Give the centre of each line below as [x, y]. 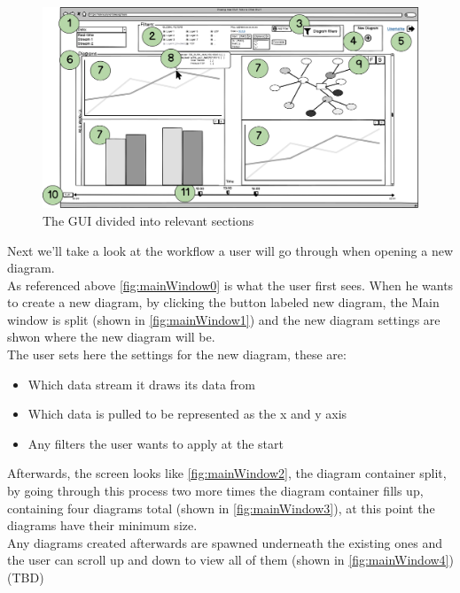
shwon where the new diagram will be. [111, 337]
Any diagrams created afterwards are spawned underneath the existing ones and [225, 542]
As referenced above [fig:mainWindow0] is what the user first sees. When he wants [230, 285]
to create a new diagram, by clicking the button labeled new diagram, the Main [223, 302]
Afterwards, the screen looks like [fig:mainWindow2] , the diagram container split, [227, 473]
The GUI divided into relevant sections [148, 220]
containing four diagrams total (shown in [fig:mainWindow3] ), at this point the [221, 508]
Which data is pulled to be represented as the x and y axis [187, 414]
